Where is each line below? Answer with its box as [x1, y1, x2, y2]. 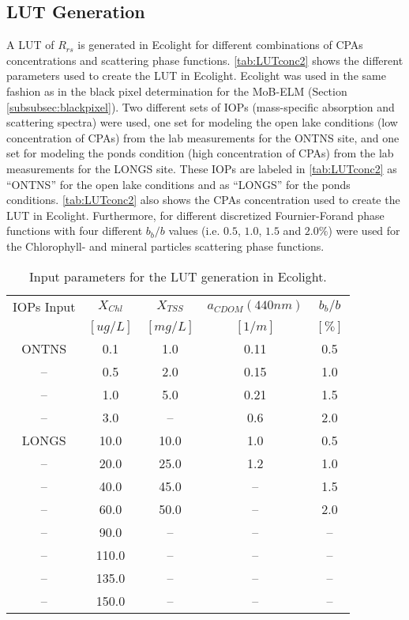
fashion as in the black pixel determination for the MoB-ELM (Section [6, 82, 347, 99]
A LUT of [6, 36, 54, 53]
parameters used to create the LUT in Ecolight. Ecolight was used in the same [6, 67, 386, 84]
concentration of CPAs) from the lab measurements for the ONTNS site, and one [6, 129, 400, 146]
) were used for [328, 222, 400, 239]
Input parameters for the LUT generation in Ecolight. [29, 267, 327, 285]
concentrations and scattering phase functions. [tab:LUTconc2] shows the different [6, 51, 403, 68]
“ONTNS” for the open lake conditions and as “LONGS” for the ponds [6, 176, 351, 192]
